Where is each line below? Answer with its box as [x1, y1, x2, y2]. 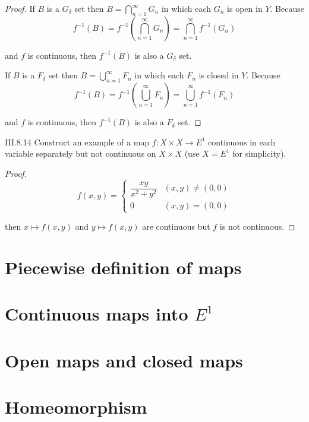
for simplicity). [232, 147, 286, 160]
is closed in [198, 69, 239, 81]
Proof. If [5, 2, 35, 14]
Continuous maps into [5, 302, 188, 326]
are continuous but [142, 220, 210, 233]
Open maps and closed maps [5, 348, 243, 372]
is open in [227, 2, 263, 14]
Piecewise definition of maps [5, 255, 242, 279]
